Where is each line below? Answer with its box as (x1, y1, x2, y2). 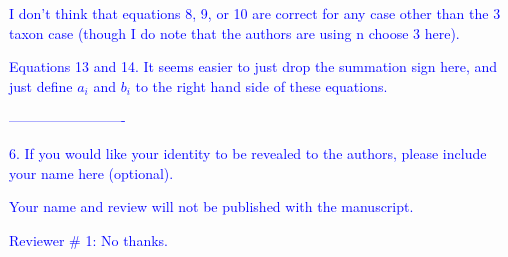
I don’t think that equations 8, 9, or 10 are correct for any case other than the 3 (9, 3, 501, 23)
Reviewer (9, 229, 65, 250)
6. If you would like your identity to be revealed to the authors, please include (9, 142, 487, 163)
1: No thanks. (85, 229, 168, 250)
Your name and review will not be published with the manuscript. (9, 196, 414, 217)
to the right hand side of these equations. (135, 75, 388, 96)
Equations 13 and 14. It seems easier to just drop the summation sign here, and (9, 56, 498, 77)
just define (9, 75, 73, 96)
